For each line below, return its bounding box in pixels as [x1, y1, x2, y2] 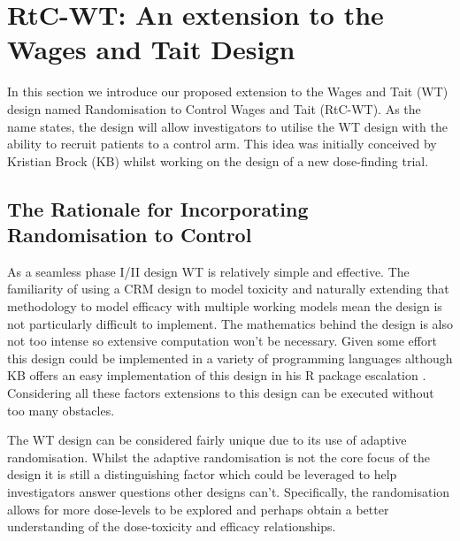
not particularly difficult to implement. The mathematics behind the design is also [7, 314, 453, 332]
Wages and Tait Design [7, 31, 295, 67]
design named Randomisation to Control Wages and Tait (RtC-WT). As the [7, 99, 421, 118]
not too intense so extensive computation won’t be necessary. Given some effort [7, 331, 437, 350]
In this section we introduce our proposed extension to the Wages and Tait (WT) [7, 82, 448, 101]
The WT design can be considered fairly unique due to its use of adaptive [7, 431, 407, 449]
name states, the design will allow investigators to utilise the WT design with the [7, 117, 448, 135]
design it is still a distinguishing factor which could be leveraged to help [7, 465, 397, 484]
